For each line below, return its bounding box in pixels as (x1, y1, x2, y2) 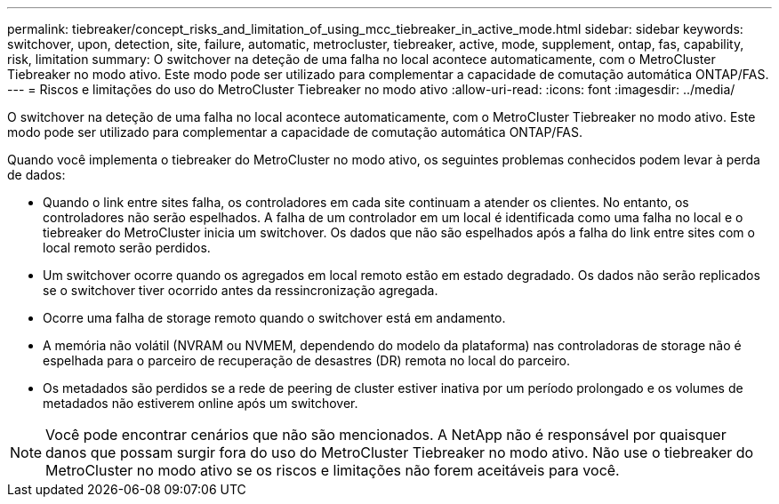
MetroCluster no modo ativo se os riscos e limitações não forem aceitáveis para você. (45, 461, 620, 479)
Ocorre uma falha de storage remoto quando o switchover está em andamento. (43, 310, 506, 325)
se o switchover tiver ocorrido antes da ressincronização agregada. (43, 283, 438, 298)
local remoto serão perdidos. (43, 240, 211, 255)
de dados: (7, 167, 66, 182)
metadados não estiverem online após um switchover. (43, 396, 358, 411)
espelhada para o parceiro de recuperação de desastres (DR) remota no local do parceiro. (43, 353, 570, 368)
